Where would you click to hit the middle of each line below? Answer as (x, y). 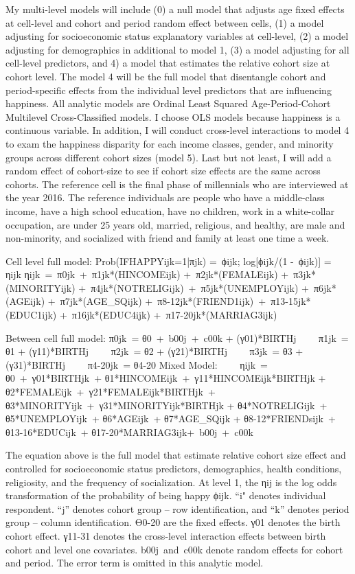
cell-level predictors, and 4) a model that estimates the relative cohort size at (168, 63)
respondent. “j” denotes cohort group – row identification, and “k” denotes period (177, 508)
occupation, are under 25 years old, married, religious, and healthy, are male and (175, 224)
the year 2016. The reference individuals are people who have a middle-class (165, 197)
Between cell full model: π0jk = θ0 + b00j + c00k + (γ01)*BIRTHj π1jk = (177, 337)
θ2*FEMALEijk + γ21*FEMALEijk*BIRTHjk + (111, 392)
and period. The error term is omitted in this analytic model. (135, 563)
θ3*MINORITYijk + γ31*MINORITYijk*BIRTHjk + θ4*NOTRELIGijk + (167, 405)
